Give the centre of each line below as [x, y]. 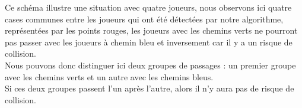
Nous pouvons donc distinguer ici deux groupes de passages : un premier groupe [150, 65]
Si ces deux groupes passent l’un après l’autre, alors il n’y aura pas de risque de [150, 88]
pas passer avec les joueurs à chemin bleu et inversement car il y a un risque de [149, 42]
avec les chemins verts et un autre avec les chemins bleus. [109, 76]
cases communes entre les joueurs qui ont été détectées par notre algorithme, [144, 19]
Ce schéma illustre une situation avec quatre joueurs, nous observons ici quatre [148, 7]
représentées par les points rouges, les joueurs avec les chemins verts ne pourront [151, 30]
